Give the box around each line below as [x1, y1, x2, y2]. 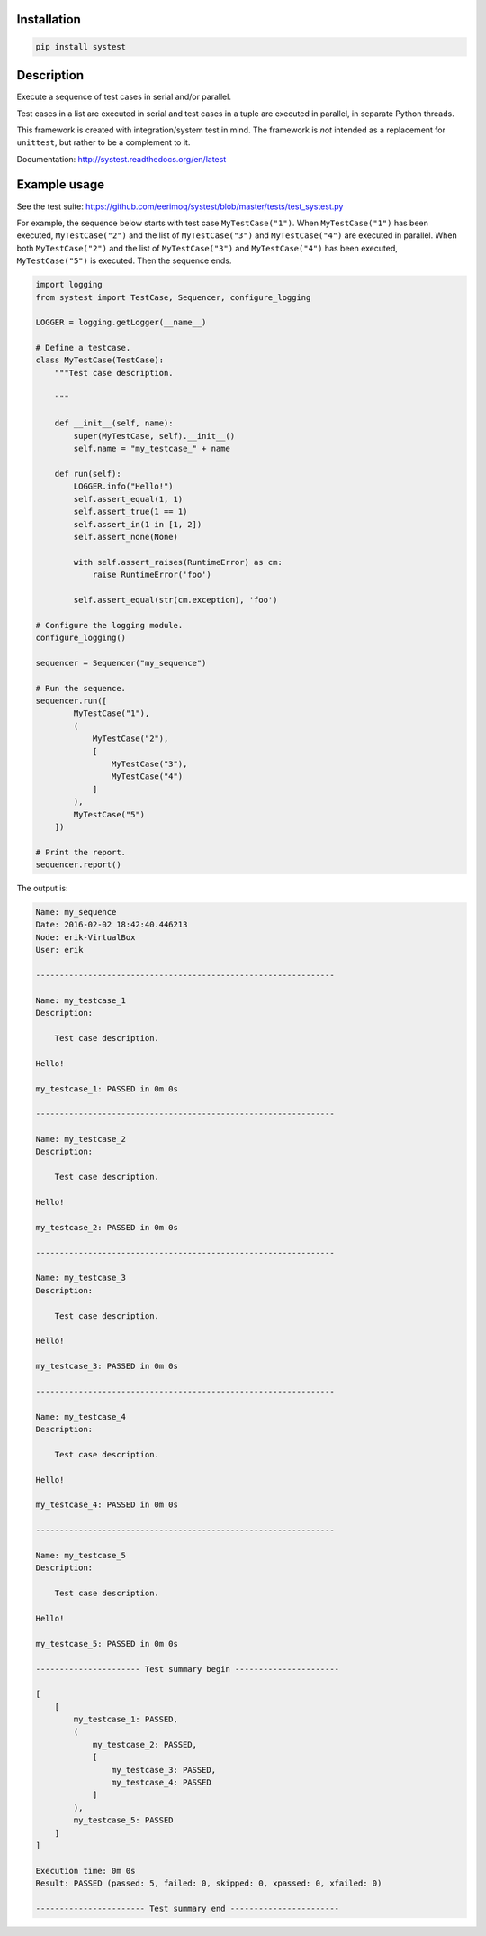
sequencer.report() [35, 860, 121, 870]
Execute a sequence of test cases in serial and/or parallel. [16, 91, 231, 103]
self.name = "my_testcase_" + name [73, 443, 231, 454]
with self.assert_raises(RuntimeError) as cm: [73, 557, 283, 567]
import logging [35, 279, 103, 290]
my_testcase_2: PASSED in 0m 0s [35, 1222, 179, 1232]
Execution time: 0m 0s [35, 1866, 136, 1876]
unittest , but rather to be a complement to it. [16, 137, 191, 148]
